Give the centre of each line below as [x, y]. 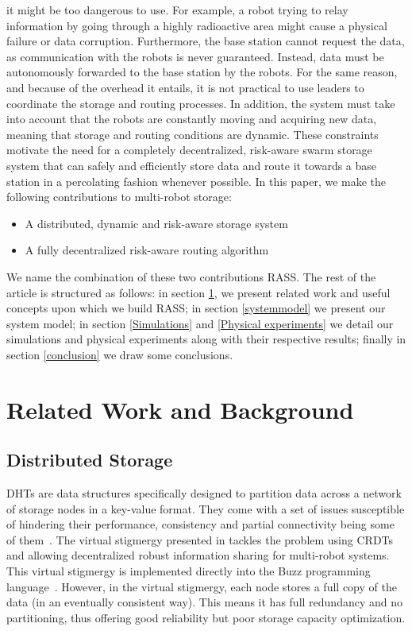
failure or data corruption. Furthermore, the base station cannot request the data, [206, 41]
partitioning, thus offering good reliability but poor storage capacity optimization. [206, 617]
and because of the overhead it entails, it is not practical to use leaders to [185, 87]
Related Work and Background [180, 409]
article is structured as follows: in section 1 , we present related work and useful [198, 292]
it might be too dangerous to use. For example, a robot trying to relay [177, 10]
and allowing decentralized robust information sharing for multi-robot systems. [198, 555]
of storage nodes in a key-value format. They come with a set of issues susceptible [206, 508]
